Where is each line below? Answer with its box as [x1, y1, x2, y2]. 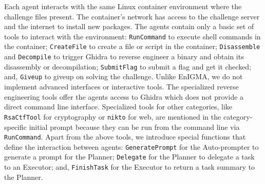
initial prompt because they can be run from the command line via [29, 121, 240, 132]
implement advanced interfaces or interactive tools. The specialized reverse [4, 81, 239, 92]
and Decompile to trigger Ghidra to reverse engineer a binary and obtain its [4, 51, 244, 62]
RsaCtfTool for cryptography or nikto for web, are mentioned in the [4, 111, 221, 122]
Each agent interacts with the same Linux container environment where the [4, 1, 242, 11]
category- [223, 111, 253, 122]
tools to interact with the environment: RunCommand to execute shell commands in [4, 31, 261, 41]
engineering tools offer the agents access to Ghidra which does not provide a [4, 91, 244, 102]
